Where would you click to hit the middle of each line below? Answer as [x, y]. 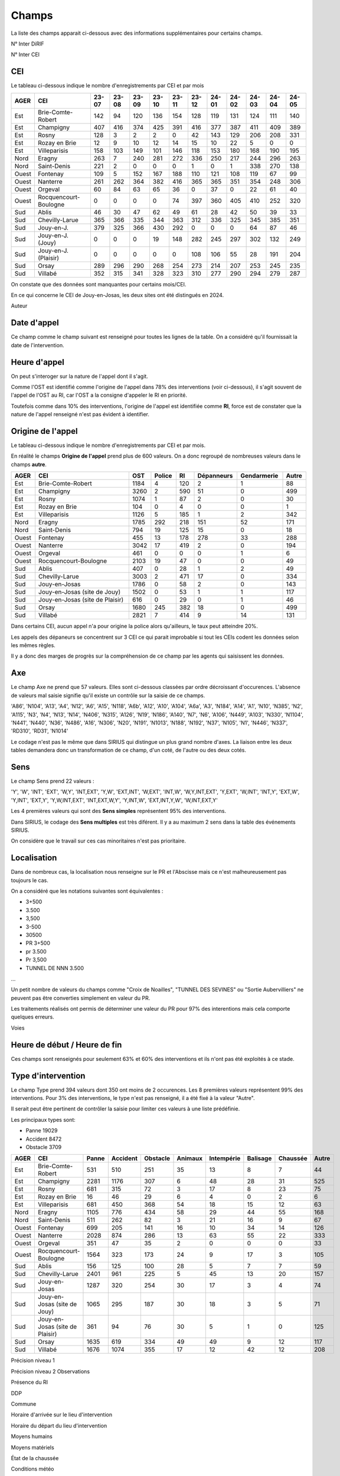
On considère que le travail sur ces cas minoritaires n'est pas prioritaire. [98, 841]
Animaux [190, 1158]
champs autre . [29, 464]
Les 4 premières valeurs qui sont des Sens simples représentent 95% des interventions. [119, 811]
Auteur [19, 306]
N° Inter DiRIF [27, 44]
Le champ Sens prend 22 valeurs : [53, 781]
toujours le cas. [30, 880]
